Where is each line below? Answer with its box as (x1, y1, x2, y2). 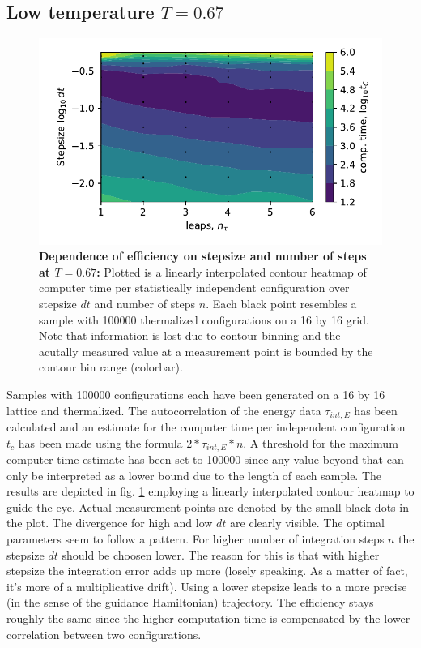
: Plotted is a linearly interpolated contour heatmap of (96, 263, 367, 280)
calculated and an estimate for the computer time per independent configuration (6, 418, 406, 435)
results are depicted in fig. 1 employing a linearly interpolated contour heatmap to (6, 483, 415, 500)
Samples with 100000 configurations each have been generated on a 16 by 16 (6, 385, 385, 402)
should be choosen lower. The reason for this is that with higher (62, 546, 380, 563)
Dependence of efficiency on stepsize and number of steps (39, 247, 367, 264)
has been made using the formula (18, 434, 183, 451)
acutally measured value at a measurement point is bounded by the (39, 342, 373, 359)
